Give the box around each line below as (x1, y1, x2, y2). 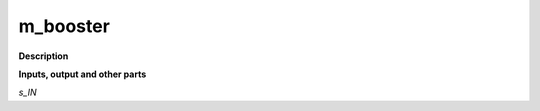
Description (18, 50, 69, 62)
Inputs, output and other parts (18, 68, 147, 80)
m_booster (18, 15, 110, 37)
